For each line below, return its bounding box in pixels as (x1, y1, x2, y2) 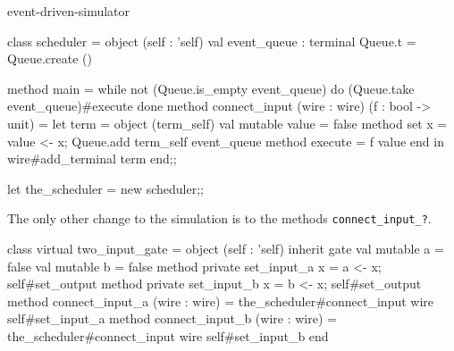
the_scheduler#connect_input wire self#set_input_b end (7, 326, 329, 345)
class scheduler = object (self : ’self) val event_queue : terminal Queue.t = (7, 31, 416, 50)
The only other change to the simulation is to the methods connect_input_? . (7, 209, 432, 228)
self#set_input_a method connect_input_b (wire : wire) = (7, 309, 337, 328)
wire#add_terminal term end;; (7, 149, 177, 168)
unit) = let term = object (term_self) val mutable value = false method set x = (7, 113, 448, 132)
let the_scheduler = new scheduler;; (7, 179, 204, 197)
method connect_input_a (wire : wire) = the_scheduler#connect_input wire (7, 291, 434, 310)
